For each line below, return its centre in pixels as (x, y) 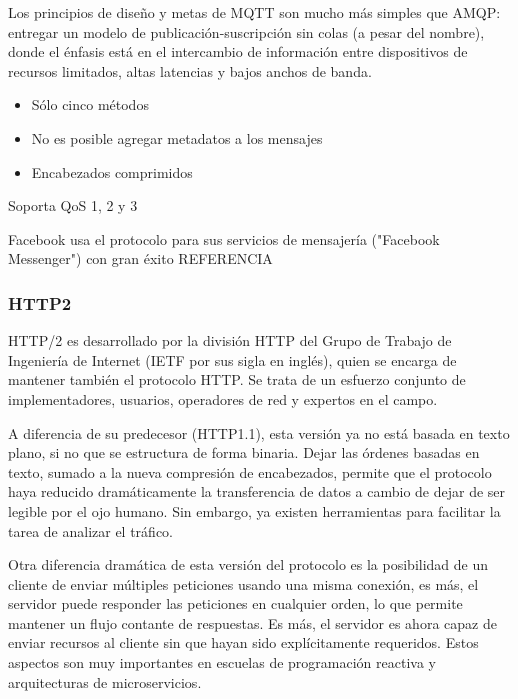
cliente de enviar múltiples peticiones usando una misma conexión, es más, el (243, 583)
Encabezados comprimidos (112, 171)
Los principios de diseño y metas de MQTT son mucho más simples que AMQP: (254, 12)
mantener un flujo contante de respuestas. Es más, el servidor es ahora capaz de (252, 622)
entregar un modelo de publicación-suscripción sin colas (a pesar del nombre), (246, 31)
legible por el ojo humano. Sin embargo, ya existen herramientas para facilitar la (254, 510)
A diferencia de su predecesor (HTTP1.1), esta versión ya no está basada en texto (259, 432)
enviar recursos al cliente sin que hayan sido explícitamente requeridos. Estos (243, 642)
